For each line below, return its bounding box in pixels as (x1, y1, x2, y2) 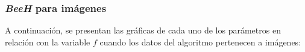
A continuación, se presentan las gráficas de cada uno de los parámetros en (5, 24, 281, 36)
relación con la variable (5, 35, 90, 48)
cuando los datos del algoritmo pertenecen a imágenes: (99, 35, 301, 48)
